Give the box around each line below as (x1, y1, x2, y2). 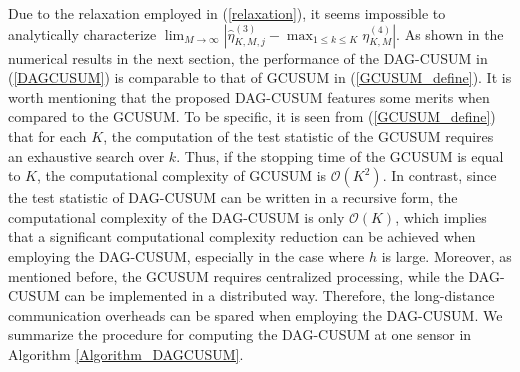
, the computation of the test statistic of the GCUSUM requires (103, 125, 494, 146)
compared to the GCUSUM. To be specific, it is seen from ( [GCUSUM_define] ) (8, 106, 496, 127)
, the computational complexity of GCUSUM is (37, 165, 327, 186)
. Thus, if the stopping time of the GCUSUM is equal (176, 145, 504, 166)
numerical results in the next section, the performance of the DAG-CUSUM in (8, 47, 488, 68)
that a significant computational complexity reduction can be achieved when (8, 226, 476, 247)
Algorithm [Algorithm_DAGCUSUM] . (8, 343, 244, 364)
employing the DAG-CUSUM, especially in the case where (8, 245, 365, 266)
